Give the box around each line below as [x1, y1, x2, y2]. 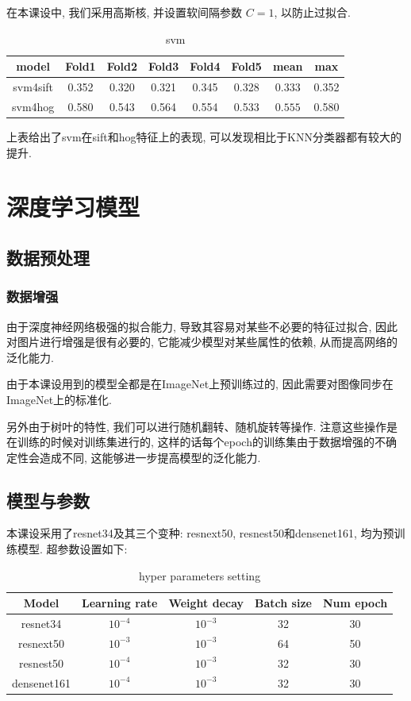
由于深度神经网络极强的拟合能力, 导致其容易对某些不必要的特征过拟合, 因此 [6, 318, 398, 334]
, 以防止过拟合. [274, 4, 351, 20]
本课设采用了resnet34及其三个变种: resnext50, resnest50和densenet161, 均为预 [6, 525, 394, 541]
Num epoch [322, 595, 388, 611]
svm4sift [13, 79, 54, 95]
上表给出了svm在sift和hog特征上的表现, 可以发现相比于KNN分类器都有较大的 [6, 128, 401, 144]
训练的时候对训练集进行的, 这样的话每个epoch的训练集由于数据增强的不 [17, 433, 386, 450]
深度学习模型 [6, 191, 140, 223]
